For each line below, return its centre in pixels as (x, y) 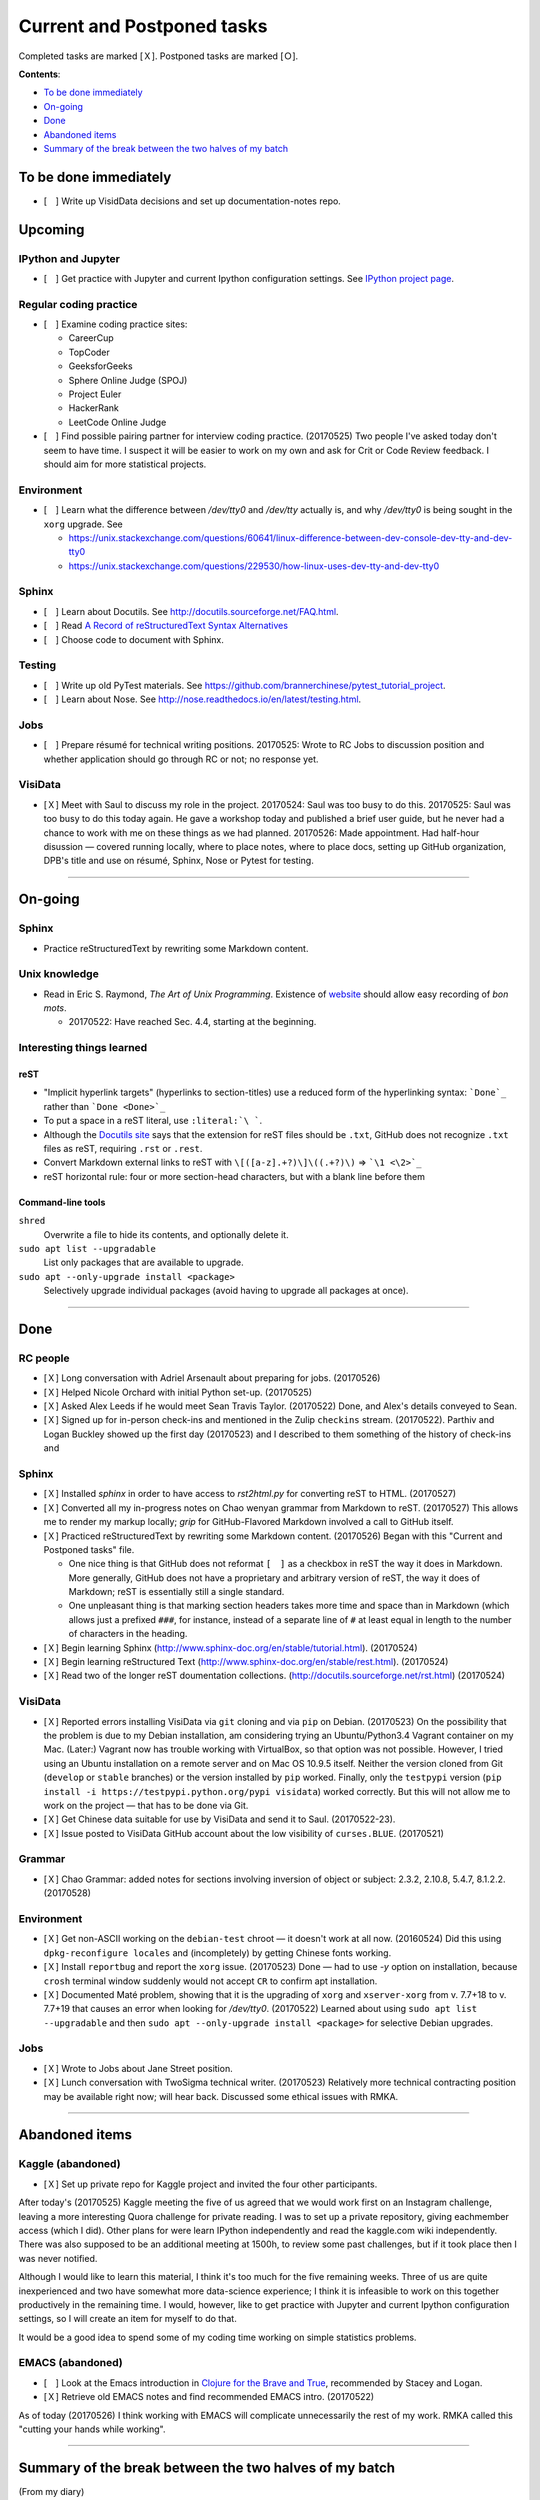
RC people (44, 1358)
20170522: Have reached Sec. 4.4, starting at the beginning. (192, 1022)
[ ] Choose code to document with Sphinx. (134, 639)
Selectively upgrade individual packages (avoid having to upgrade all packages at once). (226, 1291)
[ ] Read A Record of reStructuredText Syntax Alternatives (166, 626)
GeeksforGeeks (101, 366)
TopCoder (89, 352)
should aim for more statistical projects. (125, 464)
